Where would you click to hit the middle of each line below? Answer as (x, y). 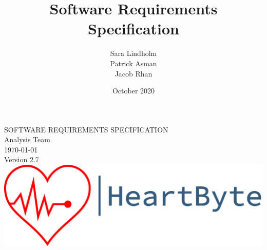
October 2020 (133, 91)
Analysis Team (27, 139)
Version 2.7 (22, 159)
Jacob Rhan (133, 73)
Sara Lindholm (133, 53)
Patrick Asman (133, 63)
